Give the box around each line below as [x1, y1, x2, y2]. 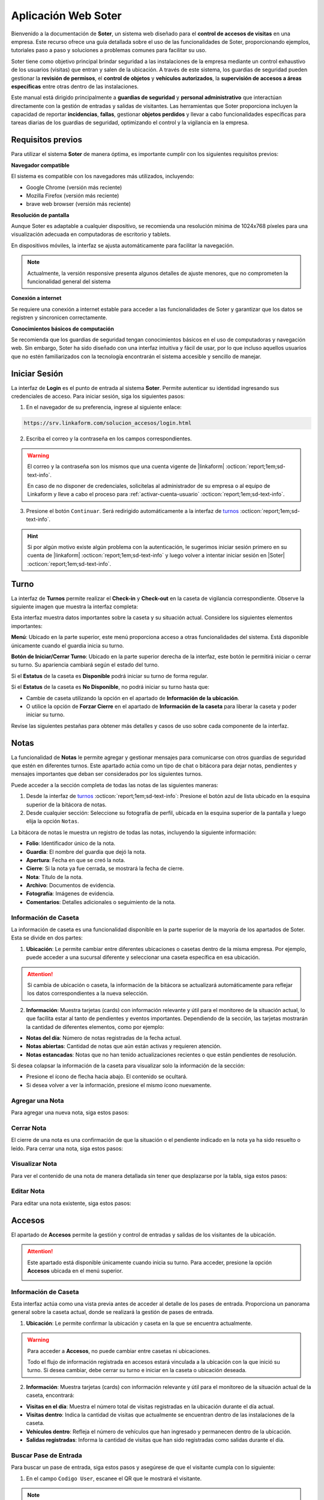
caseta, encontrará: [26, 1392, 75, 1399]
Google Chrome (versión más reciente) [26, 184, 122, 191]
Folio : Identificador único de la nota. [26, 840, 116, 847]
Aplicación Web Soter [11, 9, 122, 22]
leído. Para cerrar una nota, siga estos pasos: [11, 1145, 123, 1152]
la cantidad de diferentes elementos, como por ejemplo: [26, 1023, 164, 1030]
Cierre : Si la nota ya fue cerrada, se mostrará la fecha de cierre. [26, 865, 184, 872]
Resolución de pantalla [11, 211, 70, 218]
